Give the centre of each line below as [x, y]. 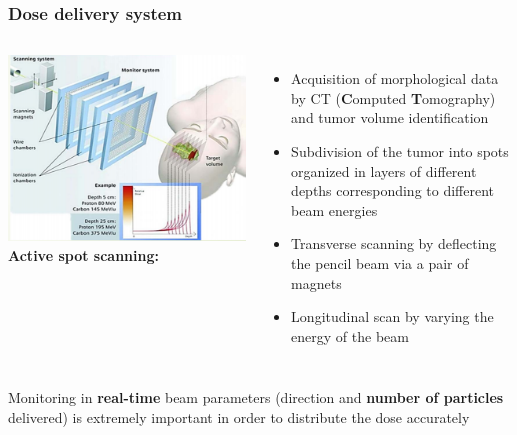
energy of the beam [350, 335]
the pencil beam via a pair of [380, 262]
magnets [316, 282]
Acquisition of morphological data [395, 78]
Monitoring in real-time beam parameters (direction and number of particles [256, 397]
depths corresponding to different [393, 190]
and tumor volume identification [390, 117]
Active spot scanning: [83, 254]
